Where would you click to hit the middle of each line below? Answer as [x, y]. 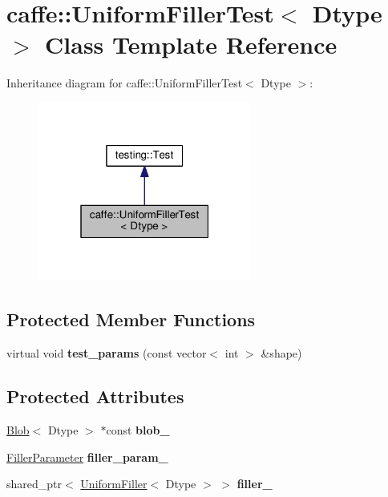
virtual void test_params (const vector [107, 353]
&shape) [281, 353]
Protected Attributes [95, 396]
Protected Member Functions [131, 319]
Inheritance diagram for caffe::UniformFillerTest [125, 83]
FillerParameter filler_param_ [87, 457]
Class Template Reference [191, 44]
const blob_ [138, 429]
